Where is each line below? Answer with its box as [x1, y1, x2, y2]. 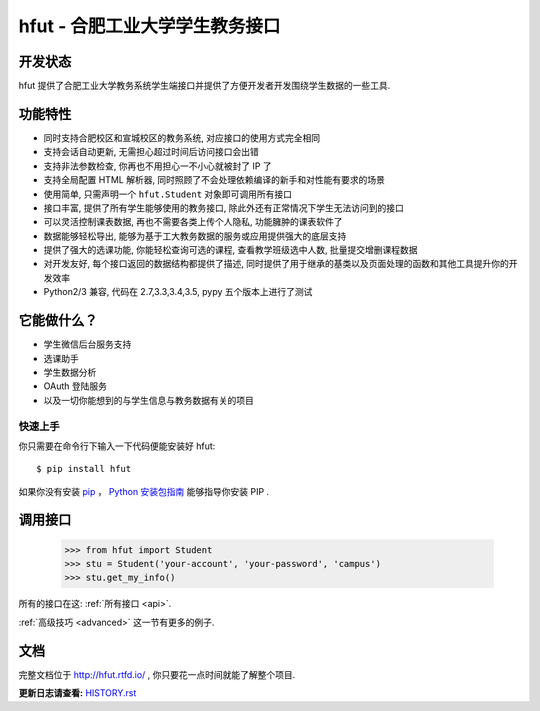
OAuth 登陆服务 [43, 380, 107, 392]
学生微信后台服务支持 [43, 338, 132, 350]
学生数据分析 [43, 366, 97, 378]
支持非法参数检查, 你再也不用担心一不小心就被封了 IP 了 [43, 160, 272, 172]
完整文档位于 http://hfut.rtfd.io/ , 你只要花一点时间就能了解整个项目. [18, 668, 296, 680]
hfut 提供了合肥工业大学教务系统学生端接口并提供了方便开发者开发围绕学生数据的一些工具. [18, 80, 391, 92]
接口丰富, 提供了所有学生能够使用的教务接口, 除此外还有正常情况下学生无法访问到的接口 [43, 201, 404, 214]
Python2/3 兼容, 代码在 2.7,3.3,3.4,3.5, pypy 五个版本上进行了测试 [43, 286, 313, 298]
